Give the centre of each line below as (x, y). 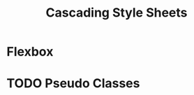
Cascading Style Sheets (117, 13)
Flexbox (30, 52)
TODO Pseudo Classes (73, 84)
